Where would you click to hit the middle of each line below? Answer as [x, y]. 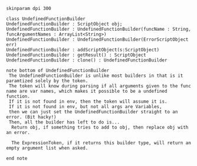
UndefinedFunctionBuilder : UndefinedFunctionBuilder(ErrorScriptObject [97, 40]
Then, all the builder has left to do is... [64, 122]
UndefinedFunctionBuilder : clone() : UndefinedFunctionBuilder [87, 60]
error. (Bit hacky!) [32, 117]
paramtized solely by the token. [47, 81]
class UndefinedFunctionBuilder [46, 19]
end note [17, 158]
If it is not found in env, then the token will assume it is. [88, 102]
